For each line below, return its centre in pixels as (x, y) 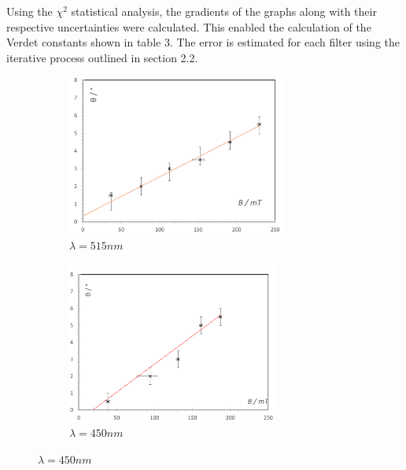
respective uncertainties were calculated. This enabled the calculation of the (189, 26)
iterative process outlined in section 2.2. (102, 57)
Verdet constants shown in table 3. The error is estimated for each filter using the (203, 42)
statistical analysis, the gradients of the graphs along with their (224, 11)
